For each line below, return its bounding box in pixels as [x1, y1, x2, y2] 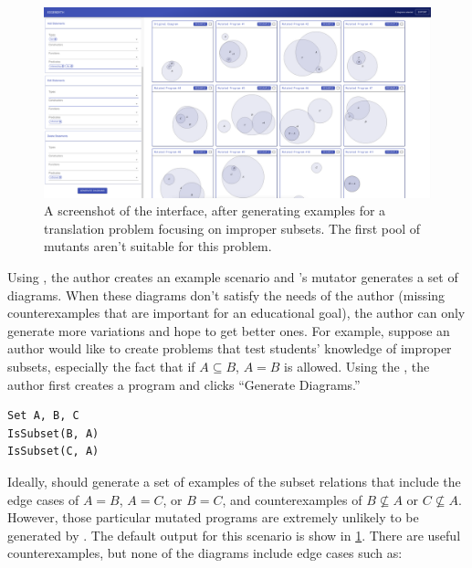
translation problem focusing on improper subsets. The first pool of [44, 218, 421, 237]
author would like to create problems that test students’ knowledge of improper [7, 339, 452, 358]
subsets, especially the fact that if [7, 357, 195, 376]
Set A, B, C [7, 409, 79, 423]
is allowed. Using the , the [284, 357, 430, 376]
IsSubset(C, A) [7, 445, 100, 458]
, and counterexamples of [222, 489, 362, 509]
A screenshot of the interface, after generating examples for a [44, 201, 386, 220]
